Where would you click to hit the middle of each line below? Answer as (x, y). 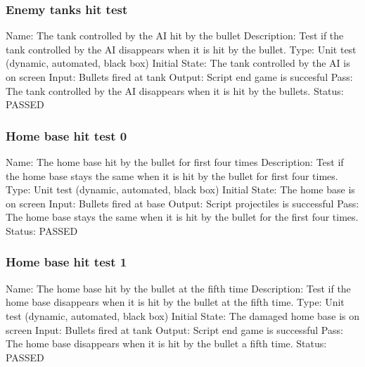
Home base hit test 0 (66, 135)
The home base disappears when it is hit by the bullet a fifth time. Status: (166, 343)
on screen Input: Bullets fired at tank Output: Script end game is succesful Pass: (179, 77)
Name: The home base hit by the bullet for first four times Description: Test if (175, 162)
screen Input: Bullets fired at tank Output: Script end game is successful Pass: (174, 329)
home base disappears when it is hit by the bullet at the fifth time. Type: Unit (175, 302)
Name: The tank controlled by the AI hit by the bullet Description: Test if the (175, 36)
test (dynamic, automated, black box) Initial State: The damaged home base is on (183, 315)
